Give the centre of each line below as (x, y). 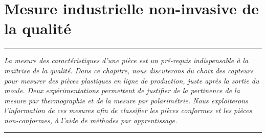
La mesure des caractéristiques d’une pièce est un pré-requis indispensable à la (126, 60)
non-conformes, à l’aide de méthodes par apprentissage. (91, 120)
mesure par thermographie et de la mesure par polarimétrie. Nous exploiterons (126, 100)
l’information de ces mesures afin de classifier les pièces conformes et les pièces (128, 110)
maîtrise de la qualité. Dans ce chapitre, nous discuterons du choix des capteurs (129, 70)
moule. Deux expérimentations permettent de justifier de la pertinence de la (122, 90)
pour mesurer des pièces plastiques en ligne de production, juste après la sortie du (132, 80)
